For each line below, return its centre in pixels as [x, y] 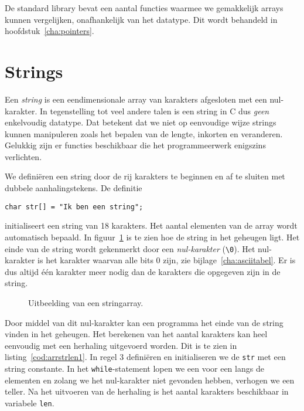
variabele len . [30, 402]
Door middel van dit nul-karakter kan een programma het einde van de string [144, 322]
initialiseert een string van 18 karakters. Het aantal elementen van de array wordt [151, 225]
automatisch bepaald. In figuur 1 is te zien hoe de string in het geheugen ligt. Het [152, 237]
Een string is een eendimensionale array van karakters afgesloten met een [136, 99]
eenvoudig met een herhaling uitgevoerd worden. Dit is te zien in [121, 345]
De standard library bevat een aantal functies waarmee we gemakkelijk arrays [144, 8]
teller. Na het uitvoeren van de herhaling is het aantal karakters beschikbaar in [147, 391]
